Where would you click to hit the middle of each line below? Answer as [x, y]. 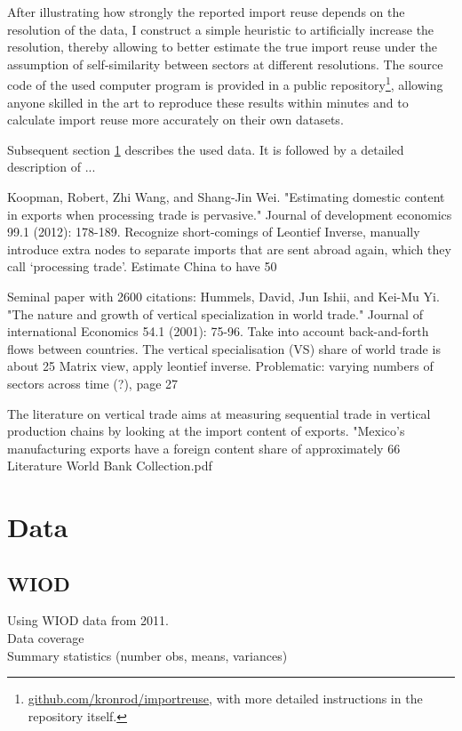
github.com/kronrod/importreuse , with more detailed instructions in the [225, 699]
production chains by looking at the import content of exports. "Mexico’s [206, 431]
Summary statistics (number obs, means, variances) [147, 655]
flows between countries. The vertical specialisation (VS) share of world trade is [224, 348]
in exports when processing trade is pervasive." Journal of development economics [230, 214]
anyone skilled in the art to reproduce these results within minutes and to [208, 102]
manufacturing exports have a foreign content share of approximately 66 [204, 448]
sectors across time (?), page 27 [93, 383]
